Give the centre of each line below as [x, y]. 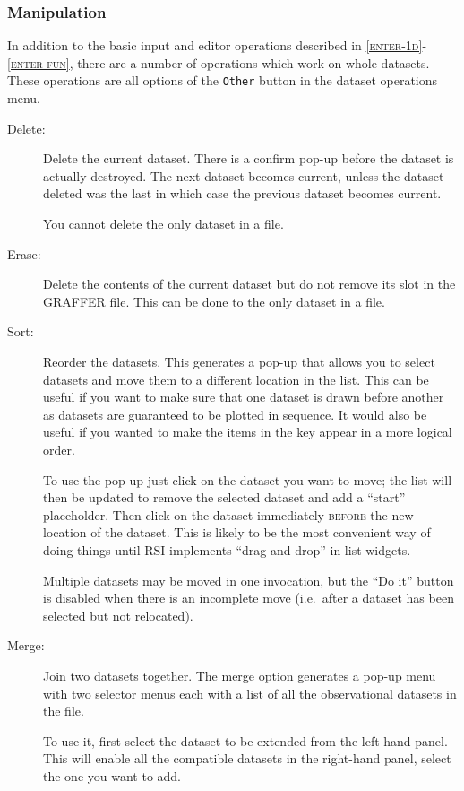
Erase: [24, 253]
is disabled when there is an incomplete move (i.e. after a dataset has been [249, 598]
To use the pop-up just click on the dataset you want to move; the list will [248, 479]
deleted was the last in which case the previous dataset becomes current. [242, 193]
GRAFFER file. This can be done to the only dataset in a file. [214, 301]
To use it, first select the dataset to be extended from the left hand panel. [245, 740]
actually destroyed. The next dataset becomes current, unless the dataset [244, 175]
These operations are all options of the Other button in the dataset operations [223, 80]
